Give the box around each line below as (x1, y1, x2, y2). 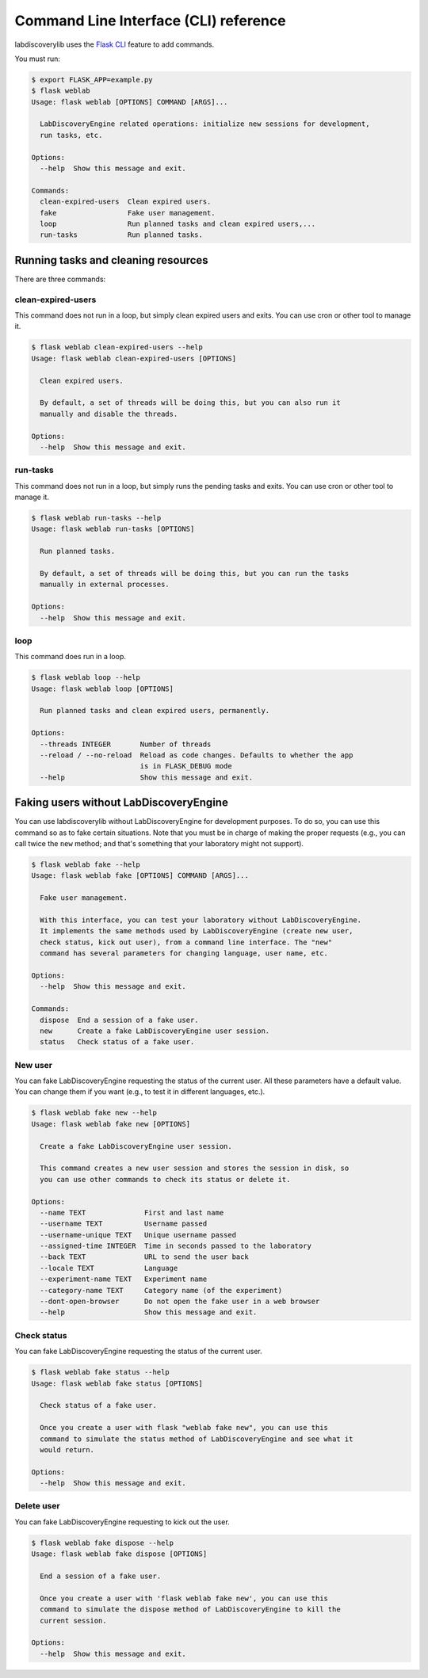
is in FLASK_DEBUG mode (139, 761, 233, 771)
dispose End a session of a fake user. (40, 1015, 199, 1024)
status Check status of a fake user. (40, 1038, 195, 1047)
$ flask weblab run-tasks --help (31, 513, 162, 523)
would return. (40, 1445, 95, 1454)
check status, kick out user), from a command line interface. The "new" (40, 937, 333, 947)
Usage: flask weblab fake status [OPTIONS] (31, 1379, 204, 1388)
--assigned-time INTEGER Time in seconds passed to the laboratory (40, 1241, 312, 1251)
